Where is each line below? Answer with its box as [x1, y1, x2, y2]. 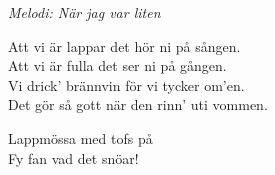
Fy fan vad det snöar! [8, 147, 139, 168]
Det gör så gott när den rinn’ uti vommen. [8, 94, 268, 115]
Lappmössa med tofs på [8, 127, 153, 148]
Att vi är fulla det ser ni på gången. [8, 55, 227, 76]
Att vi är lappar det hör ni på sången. [8, 35, 241, 56]
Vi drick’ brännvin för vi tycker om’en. [8, 74, 245, 95]
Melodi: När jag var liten [8, 2, 161, 22]
